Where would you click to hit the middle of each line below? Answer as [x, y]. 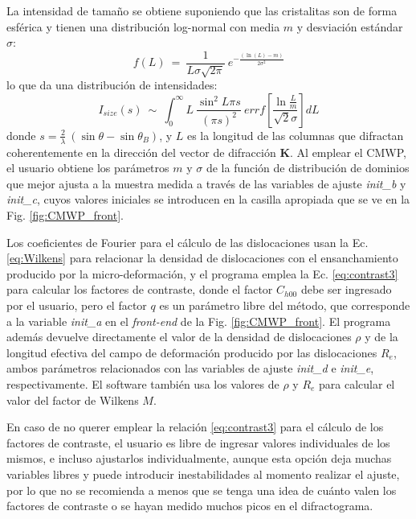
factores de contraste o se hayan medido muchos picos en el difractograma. [190, 506]
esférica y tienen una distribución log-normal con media [143, 26]
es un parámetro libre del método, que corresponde [285, 305]
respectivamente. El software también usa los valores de [143, 383]
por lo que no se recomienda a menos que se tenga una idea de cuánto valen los [202, 490]
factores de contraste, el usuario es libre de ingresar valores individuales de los [198, 442]
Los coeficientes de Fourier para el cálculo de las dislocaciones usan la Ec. [188, 242]
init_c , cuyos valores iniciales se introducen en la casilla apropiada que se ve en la [208, 199]
